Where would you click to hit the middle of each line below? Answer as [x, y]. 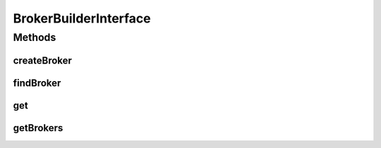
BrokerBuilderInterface [82, 18]
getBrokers [38, 128]
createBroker [42, 60]
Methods [35, 37]
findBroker [37, 83]
